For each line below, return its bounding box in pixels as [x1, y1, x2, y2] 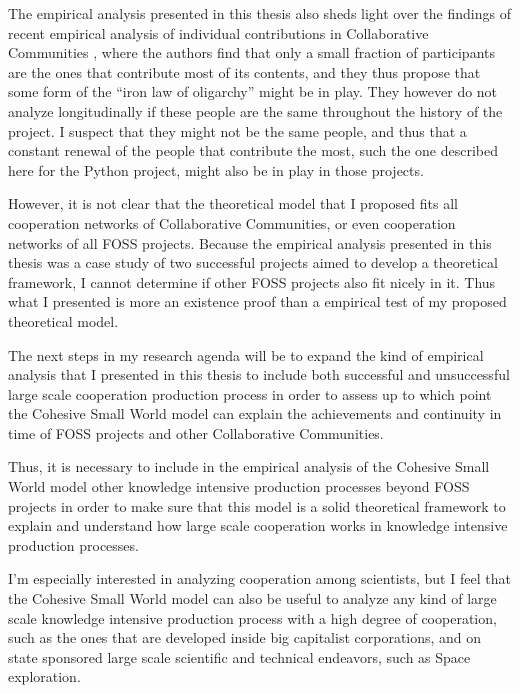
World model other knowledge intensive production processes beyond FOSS [8, 476, 470, 497]
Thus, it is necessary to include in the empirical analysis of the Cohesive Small [8, 456, 490, 477]
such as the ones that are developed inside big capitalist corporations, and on [8, 627, 482, 648]
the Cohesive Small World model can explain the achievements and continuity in [8, 403, 502, 424]
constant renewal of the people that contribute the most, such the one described [8, 140, 499, 161]
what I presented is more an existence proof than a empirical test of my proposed [8, 291, 507, 312]
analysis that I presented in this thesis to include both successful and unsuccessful [8, 364, 510, 385]
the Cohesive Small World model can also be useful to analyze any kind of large [8, 588, 497, 609]
